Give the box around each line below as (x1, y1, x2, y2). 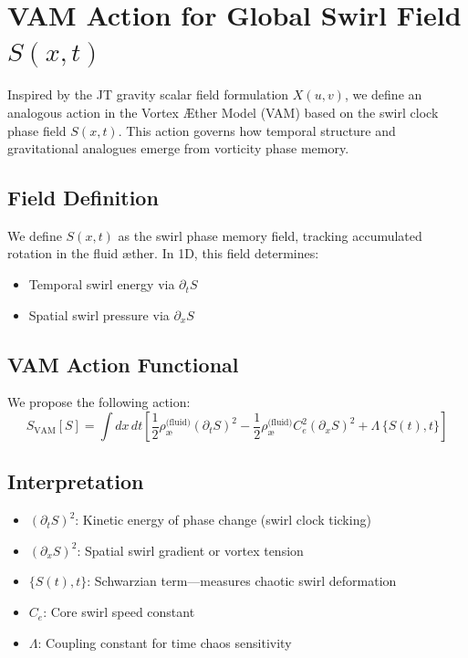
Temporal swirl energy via (28, 275, 175, 294)
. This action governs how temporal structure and (118, 120, 396, 140)
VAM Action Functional (7, 350, 239, 378)
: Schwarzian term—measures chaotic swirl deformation (87, 571, 397, 590)
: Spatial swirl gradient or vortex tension (77, 540, 304, 559)
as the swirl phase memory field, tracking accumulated (118, 225, 422, 245)
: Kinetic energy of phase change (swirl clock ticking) (75, 510, 371, 529)
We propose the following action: (7, 392, 191, 412)
